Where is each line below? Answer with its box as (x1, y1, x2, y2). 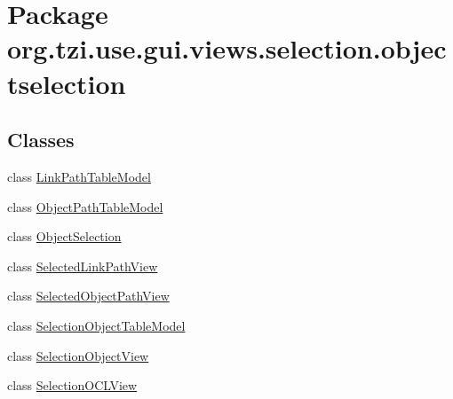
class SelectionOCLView (7, 376, 138, 395)
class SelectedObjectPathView (7, 286, 170, 305)
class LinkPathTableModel (7, 167, 151, 185)
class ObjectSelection (7, 227, 122, 246)
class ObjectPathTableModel (7, 197, 163, 215)
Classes (7, 126, 75, 153)
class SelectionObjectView (7, 346, 149, 364)
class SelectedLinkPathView (7, 256, 158, 275)
